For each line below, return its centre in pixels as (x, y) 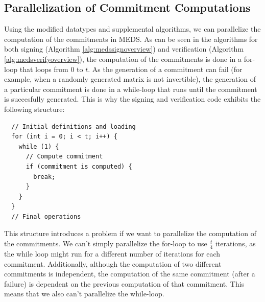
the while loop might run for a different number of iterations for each (112, 253)
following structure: (34, 109)
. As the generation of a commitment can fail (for (165, 69)
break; (44, 177)
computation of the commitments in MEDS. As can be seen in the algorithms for (131, 39)
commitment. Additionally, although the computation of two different (113, 263)
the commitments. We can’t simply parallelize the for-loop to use (106, 243)
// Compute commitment (64, 157)
